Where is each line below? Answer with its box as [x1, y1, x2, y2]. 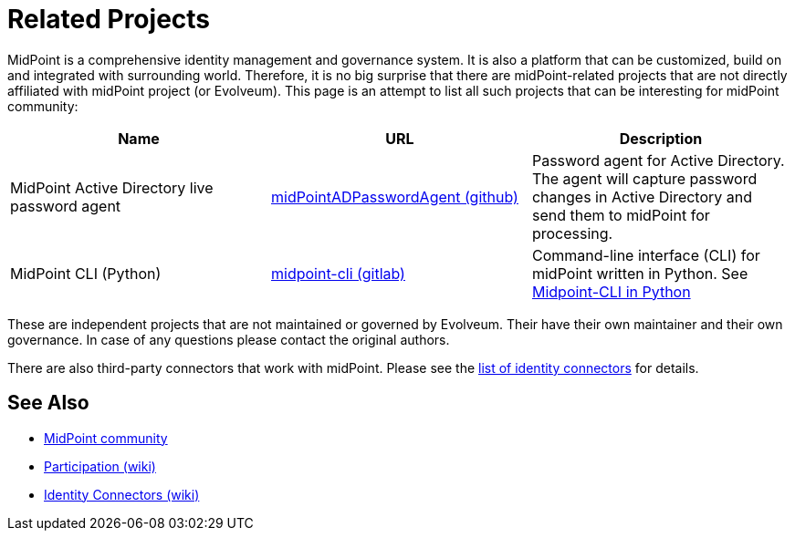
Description [619, 129, 703, 148]
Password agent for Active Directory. [531, 150, 785, 170]
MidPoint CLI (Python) [10, 264, 162, 283]
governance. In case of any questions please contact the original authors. [7, 331, 450, 347]
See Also [7, 391, 89, 415]
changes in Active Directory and [531, 187, 753, 206]
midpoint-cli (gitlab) [270, 264, 405, 283]
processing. [531, 223, 613, 243]
